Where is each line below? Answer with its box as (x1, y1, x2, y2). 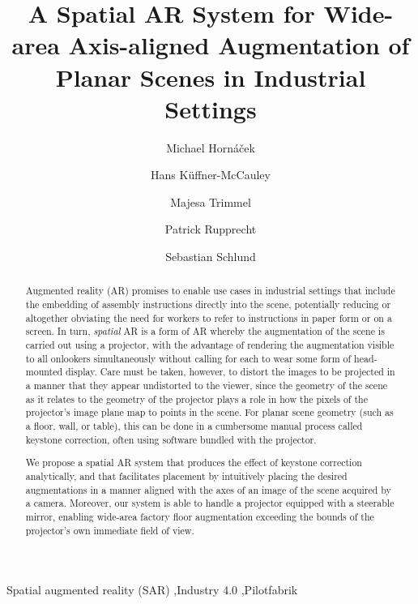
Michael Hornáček (166, 139, 255, 156)
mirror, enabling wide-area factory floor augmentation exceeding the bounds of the (25, 509, 374, 523)
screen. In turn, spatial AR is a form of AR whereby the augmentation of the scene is (25, 324, 385, 338)
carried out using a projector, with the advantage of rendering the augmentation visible (25, 338, 395, 352)
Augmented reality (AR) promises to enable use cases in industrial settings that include (25, 284, 395, 298)
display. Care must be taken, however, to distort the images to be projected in (66, 365, 395, 379)
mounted (25, 365, 63, 379)
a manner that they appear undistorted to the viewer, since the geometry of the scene (25, 379, 388, 392)
